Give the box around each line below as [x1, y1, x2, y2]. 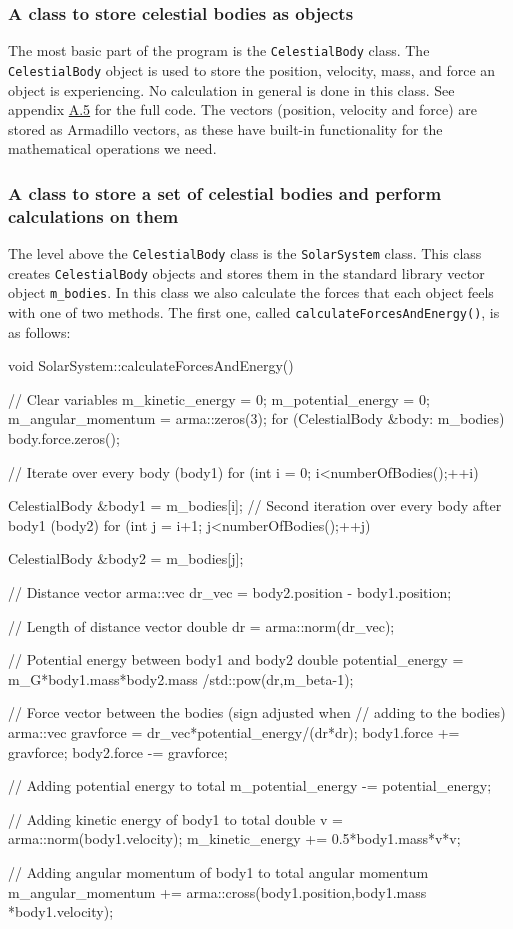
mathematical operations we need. [8, 138, 217, 159]
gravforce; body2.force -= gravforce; [8, 741, 228, 762]
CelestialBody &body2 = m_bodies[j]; [8, 548, 244, 569]
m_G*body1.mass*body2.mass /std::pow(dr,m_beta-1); [8, 668, 354, 689]
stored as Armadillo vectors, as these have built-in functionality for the [8, 118, 443, 139]
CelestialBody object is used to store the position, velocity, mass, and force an [8, 59, 496, 80]
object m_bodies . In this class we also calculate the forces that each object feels [8, 282, 494, 303]
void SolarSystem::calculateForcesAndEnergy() [8, 355, 294, 376]
